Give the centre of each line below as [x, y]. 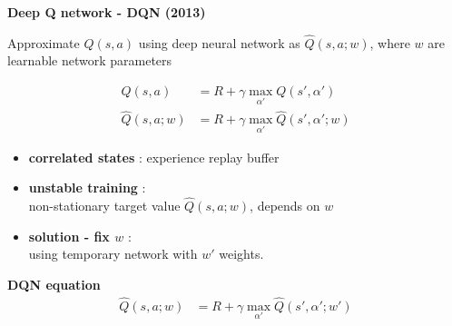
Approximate [44, 42]
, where [390, 42]
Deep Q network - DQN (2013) [107, 12]
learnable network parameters [90, 60]
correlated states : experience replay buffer [154, 157]
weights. [241, 254]
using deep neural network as [219, 42]
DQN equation [54, 284]
